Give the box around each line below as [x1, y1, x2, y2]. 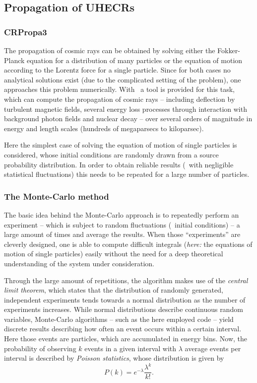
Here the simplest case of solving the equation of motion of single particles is [4, 140, 237, 150]
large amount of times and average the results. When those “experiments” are [4, 229, 241, 239]
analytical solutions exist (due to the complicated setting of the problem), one [4, 74, 241, 84]
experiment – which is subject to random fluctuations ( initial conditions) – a [4, 219, 240, 230]
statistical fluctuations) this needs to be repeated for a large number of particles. [4, 169, 250, 179]
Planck [4, 55, 25, 65]
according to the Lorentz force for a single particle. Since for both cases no [4, 65, 231, 75]
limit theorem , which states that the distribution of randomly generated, [4, 285, 223, 295]
